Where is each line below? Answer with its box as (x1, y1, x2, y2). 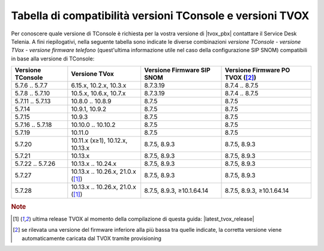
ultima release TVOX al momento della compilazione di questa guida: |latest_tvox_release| (32, 215, 254, 222)
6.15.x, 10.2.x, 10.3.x (71, 81, 127, 90)
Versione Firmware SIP (144, 66, 211, 74)
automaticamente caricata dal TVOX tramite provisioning (22, 234, 162, 242)
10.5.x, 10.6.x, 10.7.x (71, 89, 126, 98)
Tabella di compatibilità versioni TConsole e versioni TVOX (11, 9, 310, 22)
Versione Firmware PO (224, 66, 290, 74)
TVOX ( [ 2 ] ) (224, 74, 257, 82)
